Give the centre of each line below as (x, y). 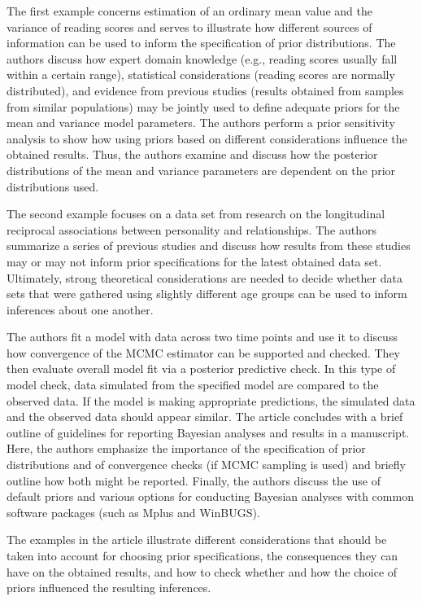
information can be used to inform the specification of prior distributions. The (201, 43)
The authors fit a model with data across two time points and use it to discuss (202, 337)
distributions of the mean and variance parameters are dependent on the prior (201, 170)
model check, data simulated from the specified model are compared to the (193, 385)
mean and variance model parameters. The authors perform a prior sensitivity (201, 123)
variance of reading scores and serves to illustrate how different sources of (189, 26)
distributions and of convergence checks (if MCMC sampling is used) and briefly (206, 465)
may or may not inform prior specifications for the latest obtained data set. (194, 261)
